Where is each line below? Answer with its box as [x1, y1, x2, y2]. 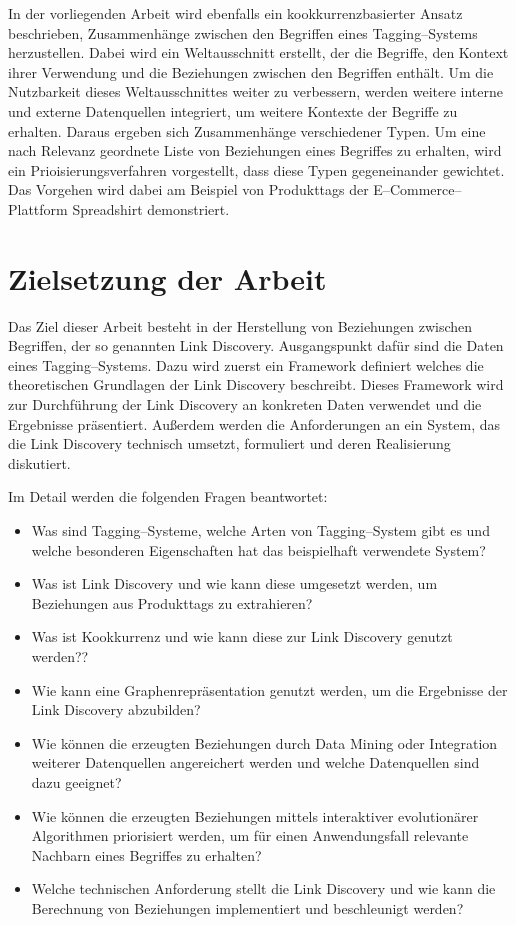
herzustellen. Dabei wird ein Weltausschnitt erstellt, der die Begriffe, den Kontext [8, 42, 509, 63]
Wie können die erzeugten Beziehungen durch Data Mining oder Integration [31, 732, 498, 753]
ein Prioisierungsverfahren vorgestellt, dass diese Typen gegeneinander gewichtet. [8, 159, 505, 180]
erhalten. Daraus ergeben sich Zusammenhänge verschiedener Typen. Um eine [8, 120, 486, 141]
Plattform [8, 198, 68, 219]
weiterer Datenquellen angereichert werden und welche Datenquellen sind [31, 752, 480, 773]
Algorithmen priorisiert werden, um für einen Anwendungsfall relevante [31, 825, 469, 846]
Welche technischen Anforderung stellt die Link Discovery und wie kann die [31, 878, 496, 899]
